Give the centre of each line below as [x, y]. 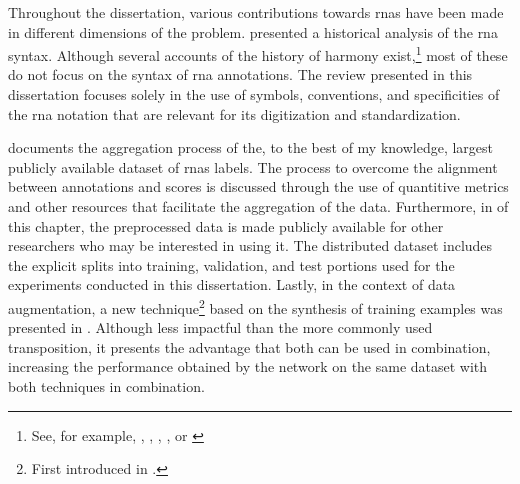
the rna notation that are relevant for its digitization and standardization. [234, 113]
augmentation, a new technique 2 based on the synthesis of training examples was [255, 306]
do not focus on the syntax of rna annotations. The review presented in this [240, 74]
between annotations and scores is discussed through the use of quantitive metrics [258, 186]
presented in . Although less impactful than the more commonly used [220, 327]
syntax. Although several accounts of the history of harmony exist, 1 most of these [258, 53]
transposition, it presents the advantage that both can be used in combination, [249, 346]
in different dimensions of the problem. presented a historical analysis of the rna [253, 31]
